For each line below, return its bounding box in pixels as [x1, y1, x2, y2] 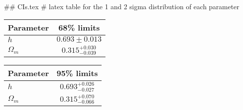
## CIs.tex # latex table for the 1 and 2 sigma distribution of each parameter [4, 1, 240, 11]
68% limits [58, 21, 100, 33]
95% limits [56, 67, 98, 79]
